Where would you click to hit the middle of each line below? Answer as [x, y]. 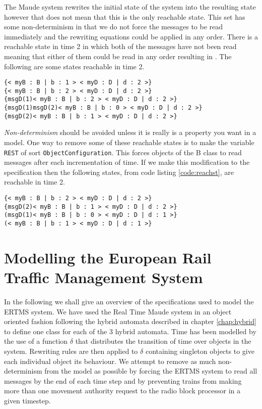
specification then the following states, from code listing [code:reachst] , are [119, 172]
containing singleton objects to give [200, 351]
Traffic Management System [104, 277]
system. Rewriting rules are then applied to [71, 351]
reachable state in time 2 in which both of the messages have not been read [120, 46]
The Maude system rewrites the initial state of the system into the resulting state [130, 7]
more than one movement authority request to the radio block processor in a [122, 391]
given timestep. [27, 400]
